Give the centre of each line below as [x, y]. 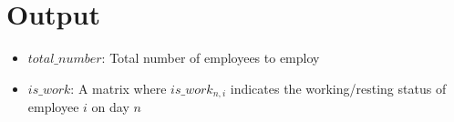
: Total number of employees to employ [211, 58]
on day [110, 107]
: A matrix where [119, 88]
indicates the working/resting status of [338, 88]
